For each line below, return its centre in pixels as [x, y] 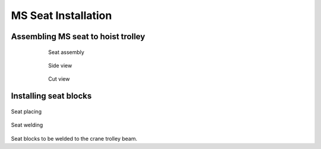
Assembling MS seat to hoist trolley [78, 37]
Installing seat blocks [51, 96]
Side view [60, 65]
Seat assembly [66, 52]
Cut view [59, 79]
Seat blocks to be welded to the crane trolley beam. [74, 138]
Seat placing [26, 111]
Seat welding [27, 125]
